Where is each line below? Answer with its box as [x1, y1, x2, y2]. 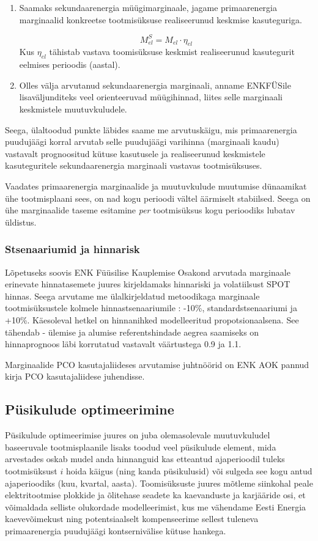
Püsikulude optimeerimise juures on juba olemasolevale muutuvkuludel [5, 429, 270, 441]
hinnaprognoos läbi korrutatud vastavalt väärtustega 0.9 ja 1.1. [5, 337, 242, 350]
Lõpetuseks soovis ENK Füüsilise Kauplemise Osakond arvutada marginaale [5, 265, 290, 278]
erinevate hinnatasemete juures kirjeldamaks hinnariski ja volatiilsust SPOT [5, 278, 290, 290]
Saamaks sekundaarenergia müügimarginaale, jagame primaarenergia [19, 1, 277, 13]
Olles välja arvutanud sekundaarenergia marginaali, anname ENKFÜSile [19, 78, 291, 91]
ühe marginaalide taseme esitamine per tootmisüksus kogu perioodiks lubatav [5, 204, 295, 216]
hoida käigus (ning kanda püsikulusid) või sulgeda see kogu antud [65, 464, 312, 477]
